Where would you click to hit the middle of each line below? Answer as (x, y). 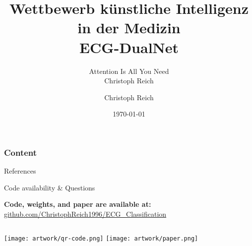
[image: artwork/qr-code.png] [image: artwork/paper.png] (101, 238)
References (20, 171)
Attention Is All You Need (129, 71)
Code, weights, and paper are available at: (78, 204)
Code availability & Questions (50, 187)
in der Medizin (129, 28)
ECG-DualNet (129, 47)
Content (21, 152)
